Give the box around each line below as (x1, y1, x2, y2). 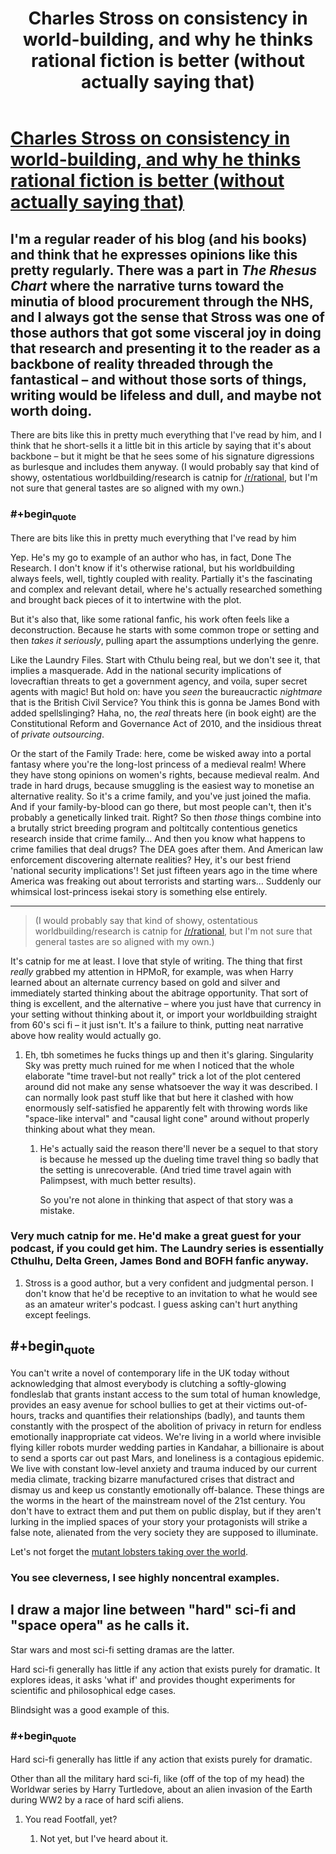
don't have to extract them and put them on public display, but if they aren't (10, 1505, 322, 1517)
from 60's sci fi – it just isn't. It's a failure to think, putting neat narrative (10, 1018, 304, 1031)
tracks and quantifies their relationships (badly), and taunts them (38, 1409, 306, 1421)
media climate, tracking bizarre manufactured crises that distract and (10, 1473, 295, 1485)
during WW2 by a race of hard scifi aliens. (10, 1794, 184, 1806)
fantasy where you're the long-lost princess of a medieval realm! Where (10, 758, 307, 770)
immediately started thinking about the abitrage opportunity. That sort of (10, 987, 309, 999)
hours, (10, 1409, 37, 1421)
